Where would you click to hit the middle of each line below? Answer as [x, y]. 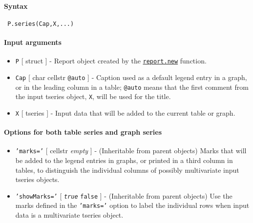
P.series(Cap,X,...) [41, 24]
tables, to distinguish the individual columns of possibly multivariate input [127, 170]
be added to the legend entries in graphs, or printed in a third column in [124, 160]
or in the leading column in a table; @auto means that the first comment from [132, 87]
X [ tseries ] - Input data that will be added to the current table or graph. [125, 112]
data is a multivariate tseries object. [69, 215]
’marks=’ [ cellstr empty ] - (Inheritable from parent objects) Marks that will [131, 151]
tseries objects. [37, 179]
